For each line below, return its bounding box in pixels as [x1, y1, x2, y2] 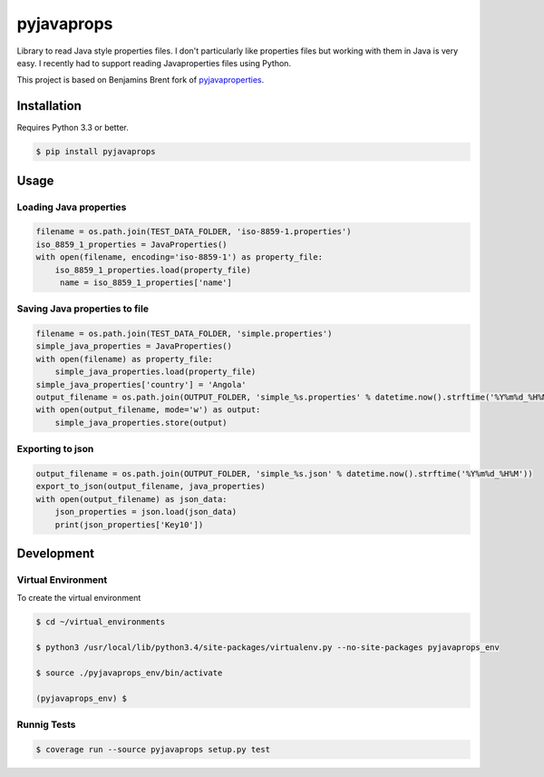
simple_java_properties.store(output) [54, 418, 228, 428]
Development [16, 546, 95, 561]
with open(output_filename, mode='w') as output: [35, 405, 261, 415]
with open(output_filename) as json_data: [35, 494, 228, 504]
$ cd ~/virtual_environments [35, 617, 166, 627]
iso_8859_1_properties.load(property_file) [54, 264, 251, 275]
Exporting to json [16, 443, 94, 456]
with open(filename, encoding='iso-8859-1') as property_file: [35, 252, 324, 262]
